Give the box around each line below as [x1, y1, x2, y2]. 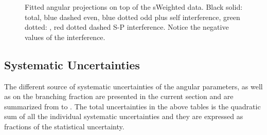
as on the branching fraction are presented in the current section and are [4, 91, 234, 102]
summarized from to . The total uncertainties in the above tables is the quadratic [4, 101, 261, 111]
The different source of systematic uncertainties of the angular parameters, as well [4, 81, 263, 91]
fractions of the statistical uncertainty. [4, 121, 124, 131]
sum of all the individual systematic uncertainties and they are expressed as [4, 111, 243, 122]
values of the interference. [25, 31, 105, 42]
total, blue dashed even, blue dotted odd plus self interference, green [25, 11, 240, 22]
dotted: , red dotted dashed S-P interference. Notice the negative [25, 22, 229, 32]
